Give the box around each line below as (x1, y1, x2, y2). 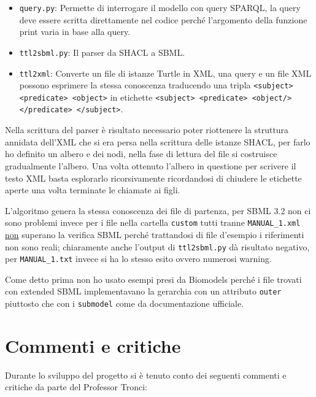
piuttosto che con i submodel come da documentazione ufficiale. (5, 297, 244, 310)
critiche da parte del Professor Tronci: (5, 380, 147, 393)
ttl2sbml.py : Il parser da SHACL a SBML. (19, 45, 185, 58)
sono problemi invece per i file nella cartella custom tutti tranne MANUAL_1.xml (5, 216, 301, 229)
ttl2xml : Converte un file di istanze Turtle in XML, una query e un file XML (19, 66, 312, 79)
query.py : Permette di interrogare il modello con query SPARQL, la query (19, 1, 301, 13)
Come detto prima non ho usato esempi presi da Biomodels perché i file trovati (5, 272, 302, 285)
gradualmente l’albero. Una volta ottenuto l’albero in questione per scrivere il (5, 159, 296, 172)
